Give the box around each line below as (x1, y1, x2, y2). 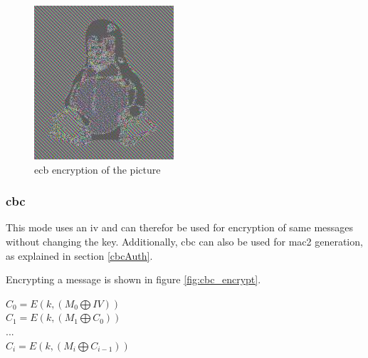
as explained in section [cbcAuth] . (6, 248, 153, 263)
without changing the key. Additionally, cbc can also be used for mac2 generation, (6, 234, 363, 248)
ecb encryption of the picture (34, 162, 161, 177)
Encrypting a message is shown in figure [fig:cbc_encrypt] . (6, 272, 261, 287)
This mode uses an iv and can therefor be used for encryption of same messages (6, 220, 354, 235)
